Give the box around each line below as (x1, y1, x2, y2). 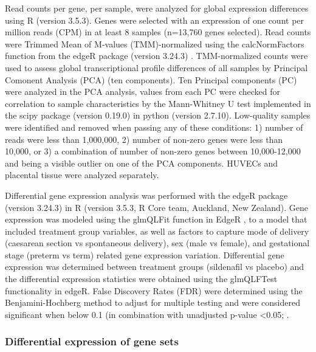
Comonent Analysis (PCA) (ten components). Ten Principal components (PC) (5, 73, 297, 86)
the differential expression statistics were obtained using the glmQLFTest (5, 272, 278, 285)
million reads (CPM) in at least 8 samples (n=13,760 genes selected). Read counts (5, 26, 311, 38)
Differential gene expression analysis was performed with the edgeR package (5, 188, 288, 201)
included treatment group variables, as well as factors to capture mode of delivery (5, 224, 309, 237)
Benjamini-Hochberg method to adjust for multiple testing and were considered (5, 296, 300, 309)
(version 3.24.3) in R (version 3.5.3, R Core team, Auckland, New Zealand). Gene (5, 201, 308, 213)
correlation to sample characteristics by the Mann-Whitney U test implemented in (5, 97, 311, 109)
